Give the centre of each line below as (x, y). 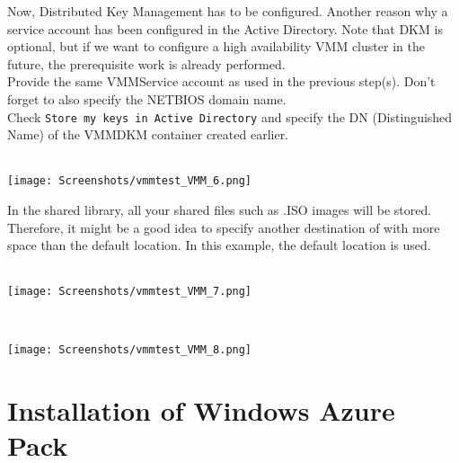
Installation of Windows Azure (201, 410)
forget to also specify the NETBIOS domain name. (147, 98)
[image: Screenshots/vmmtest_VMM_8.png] (130, 349)
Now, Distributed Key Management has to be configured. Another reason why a (228, 11)
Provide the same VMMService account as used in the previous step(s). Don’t (221, 81)
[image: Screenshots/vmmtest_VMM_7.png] (130, 292)
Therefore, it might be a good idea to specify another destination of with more (224, 227)
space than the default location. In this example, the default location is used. (219, 245)
